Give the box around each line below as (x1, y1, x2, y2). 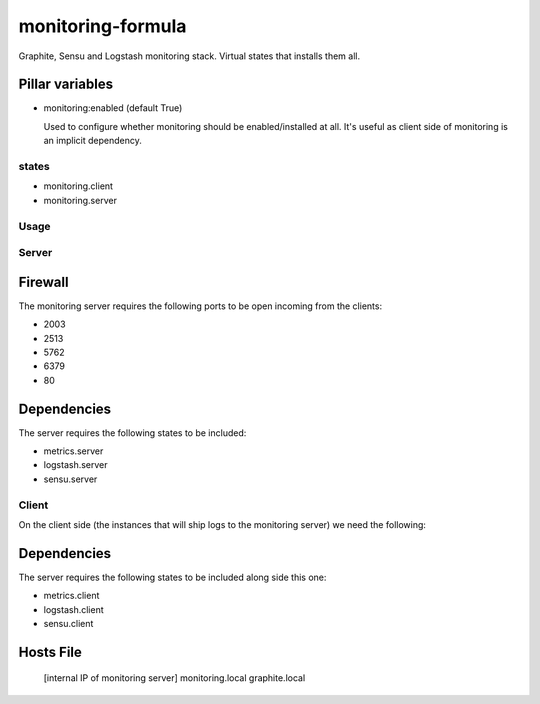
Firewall (18, 273, 69, 290)
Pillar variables (18, 76, 114, 93)
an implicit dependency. (43, 135, 142, 147)
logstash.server (43, 459, 109, 471)
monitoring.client (43, 180, 114, 192)
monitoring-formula (18, 15, 187, 37)
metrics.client (43, 590, 100, 602)
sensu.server (43, 473, 98, 485)
